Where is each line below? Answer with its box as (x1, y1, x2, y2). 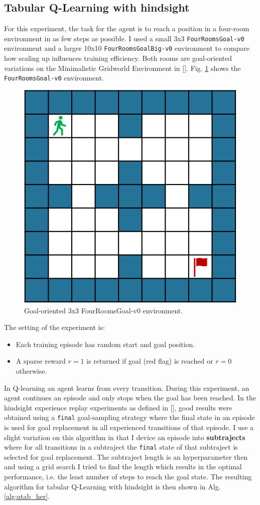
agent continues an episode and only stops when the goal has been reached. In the (4, 392, 256, 403)
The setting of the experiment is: (4, 322, 105, 332)
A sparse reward (16, 356, 66, 366)
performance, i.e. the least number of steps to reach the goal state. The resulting (4, 471, 252, 481)
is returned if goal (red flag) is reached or (86, 356, 213, 366)
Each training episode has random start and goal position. (16, 339, 195, 349)
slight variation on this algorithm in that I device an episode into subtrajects (4, 432, 245, 442)
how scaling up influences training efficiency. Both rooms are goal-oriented (4, 53, 232, 63)
